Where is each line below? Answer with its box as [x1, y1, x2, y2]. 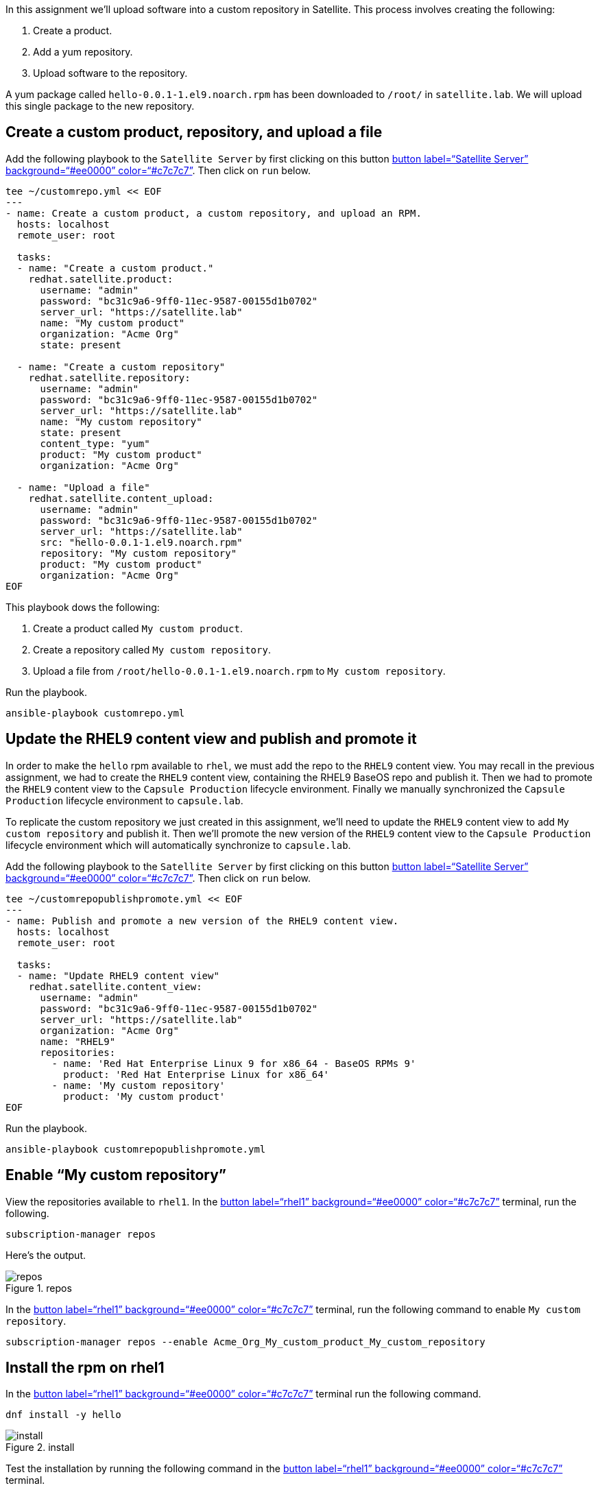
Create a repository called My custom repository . [33, 643, 271, 656]
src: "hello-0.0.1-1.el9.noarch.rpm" [40, 536, 243, 548]
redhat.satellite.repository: [28, 372, 191, 383]
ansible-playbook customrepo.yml [5, 707, 185, 719]
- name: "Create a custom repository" [16, 361, 226, 372]
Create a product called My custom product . [33, 622, 243, 634]
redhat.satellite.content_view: [28, 981, 202, 992]
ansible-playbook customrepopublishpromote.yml [5, 1143, 266, 1155]
